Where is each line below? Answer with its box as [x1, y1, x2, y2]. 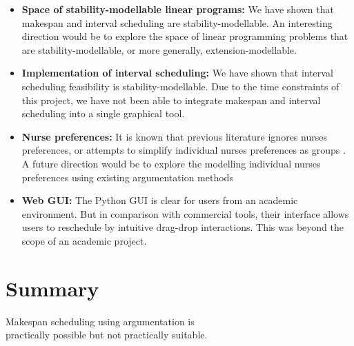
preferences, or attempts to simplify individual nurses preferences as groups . [21, 143, 346, 157]
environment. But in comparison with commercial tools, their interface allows [21, 206, 349, 221]
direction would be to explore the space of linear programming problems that [21, 29, 348, 43]
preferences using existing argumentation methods [21, 170, 233, 184]
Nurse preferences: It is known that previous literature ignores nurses [21, 129, 327, 143]
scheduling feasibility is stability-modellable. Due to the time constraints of [21, 79, 340, 93]
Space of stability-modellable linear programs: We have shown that [21, 2, 334, 16]
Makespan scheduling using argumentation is [6, 314, 195, 328]
